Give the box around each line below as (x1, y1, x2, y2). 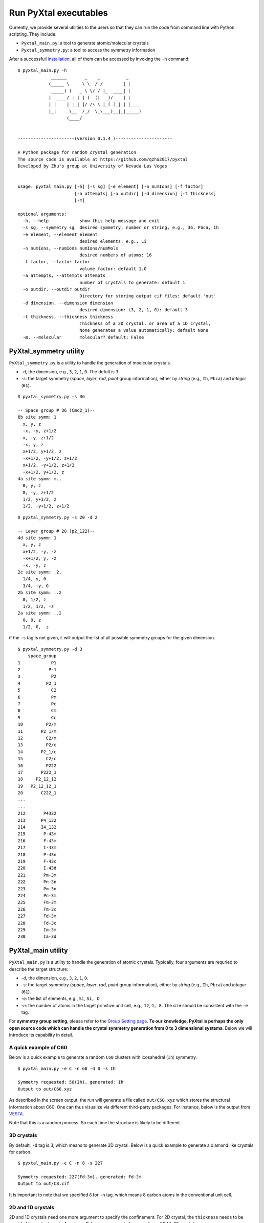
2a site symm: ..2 (18, 611, 62, 616)
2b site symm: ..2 (18, 590, 62, 595)
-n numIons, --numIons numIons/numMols (22, 245, 118, 251)
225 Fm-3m (18, 900, 57, 905)
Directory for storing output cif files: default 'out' (79, 294, 217, 299)
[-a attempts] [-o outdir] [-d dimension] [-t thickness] (74, 191, 217, 196)
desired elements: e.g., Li (79, 239, 147, 244)
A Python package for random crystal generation (18, 150, 136, 155)
